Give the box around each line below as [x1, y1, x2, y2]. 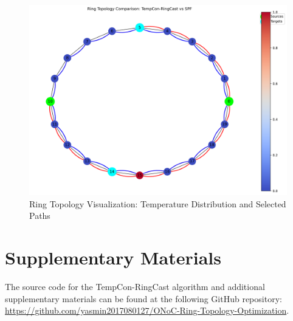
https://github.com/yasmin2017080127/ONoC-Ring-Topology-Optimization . [5, 304, 289, 317]
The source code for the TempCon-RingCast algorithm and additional [5, 280, 265, 292]
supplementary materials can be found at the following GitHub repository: [5, 292, 282, 305]
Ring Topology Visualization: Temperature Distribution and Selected [29, 197, 286, 210]
